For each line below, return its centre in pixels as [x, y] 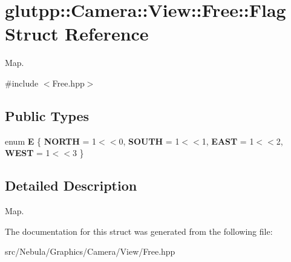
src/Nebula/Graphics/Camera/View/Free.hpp [90, 251]
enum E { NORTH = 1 [51, 141]
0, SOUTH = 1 [149, 141]
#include [22, 83]
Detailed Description [71, 185]
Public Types [47, 115]
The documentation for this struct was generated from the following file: [139, 231]
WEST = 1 [28, 153]
